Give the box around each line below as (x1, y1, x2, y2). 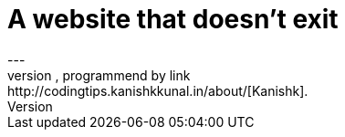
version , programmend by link (7, 67, 191, 83)
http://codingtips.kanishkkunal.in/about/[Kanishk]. (7, 82, 308, 99)
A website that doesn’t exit (7, 4, 339, 35)
